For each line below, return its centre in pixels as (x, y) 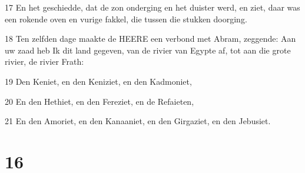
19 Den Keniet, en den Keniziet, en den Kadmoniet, (98, 81)
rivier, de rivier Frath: (44, 61)
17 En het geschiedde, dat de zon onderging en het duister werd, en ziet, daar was (152, 7)
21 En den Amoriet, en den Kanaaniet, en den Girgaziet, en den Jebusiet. (138, 121)
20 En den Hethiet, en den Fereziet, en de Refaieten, (100, 101)
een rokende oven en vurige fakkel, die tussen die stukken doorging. (126, 19)
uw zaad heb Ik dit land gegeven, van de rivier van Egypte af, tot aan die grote (148, 50)
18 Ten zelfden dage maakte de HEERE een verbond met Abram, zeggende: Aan (150, 39)
